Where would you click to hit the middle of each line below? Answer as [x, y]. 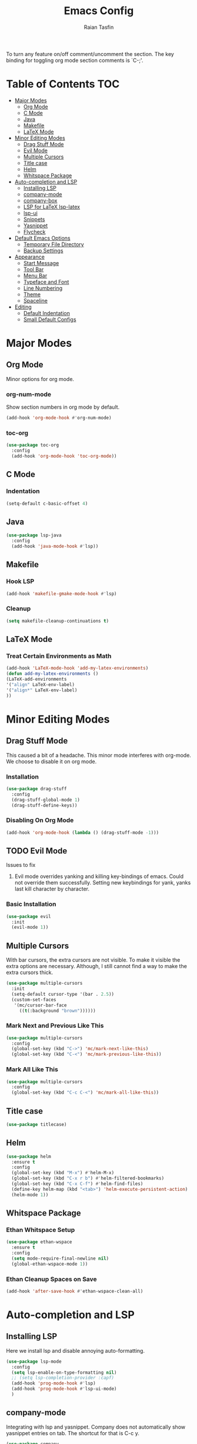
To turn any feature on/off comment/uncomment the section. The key [90, 54]
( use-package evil [29, 916]
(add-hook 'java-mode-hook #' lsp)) [55, 547]
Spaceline [36, 300]
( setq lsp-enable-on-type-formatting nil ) [64, 1372]
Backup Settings [43, 250]
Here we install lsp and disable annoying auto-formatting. [76, 1350]
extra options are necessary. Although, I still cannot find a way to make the [96, 966]
